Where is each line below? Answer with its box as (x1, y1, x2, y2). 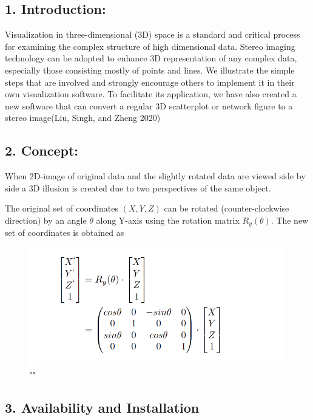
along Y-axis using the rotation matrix (96, 213, 240, 226)
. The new (271, 213, 309, 226)
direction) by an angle (5, 213, 87, 226)
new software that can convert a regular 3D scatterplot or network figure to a (5, 99, 293, 112)
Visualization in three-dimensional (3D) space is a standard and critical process (5, 28, 300, 41)
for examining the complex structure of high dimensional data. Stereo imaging (5, 40, 295, 52)
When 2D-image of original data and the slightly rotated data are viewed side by (5, 170, 306, 182)
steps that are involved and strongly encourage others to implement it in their (5, 75, 295, 88)
